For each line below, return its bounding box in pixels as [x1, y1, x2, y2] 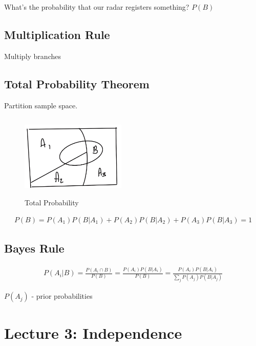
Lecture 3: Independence [4, 322, 182, 343]
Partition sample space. [4, 100, 78, 110]
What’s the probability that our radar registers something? [4, 2, 189, 12]
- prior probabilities [31, 291, 93, 301]
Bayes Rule [4, 240, 65, 256]
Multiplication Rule [4, 26, 110, 42]
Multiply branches [4, 50, 61, 61]
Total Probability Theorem [4, 75, 150, 91]
